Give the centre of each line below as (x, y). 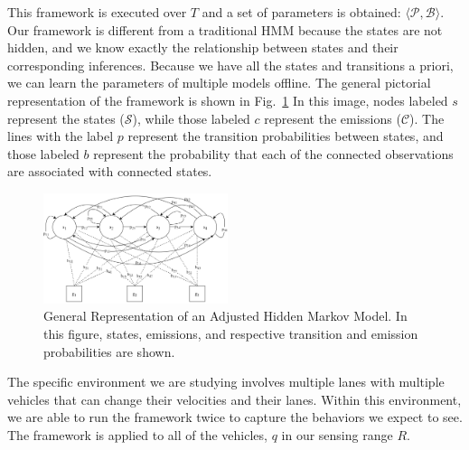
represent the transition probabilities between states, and (286, 136)
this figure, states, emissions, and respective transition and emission (231, 333)
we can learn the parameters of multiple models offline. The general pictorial (219, 83)
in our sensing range (337, 434)
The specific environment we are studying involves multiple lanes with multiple (226, 382)
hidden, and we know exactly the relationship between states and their (203, 47)
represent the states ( (66, 118)
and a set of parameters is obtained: (301, 12)
